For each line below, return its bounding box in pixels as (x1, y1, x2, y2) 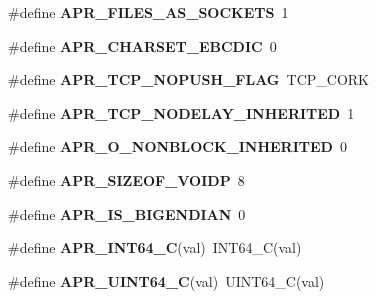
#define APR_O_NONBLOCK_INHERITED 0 (8, 136, 347, 157)
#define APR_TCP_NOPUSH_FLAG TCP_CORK (8, 69, 369, 90)
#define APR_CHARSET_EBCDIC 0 (8, 35, 277, 56)
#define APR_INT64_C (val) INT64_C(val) (8, 237, 302, 258)
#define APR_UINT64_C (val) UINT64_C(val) (8, 270, 325, 291)
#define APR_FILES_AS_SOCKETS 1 (8, 2, 289, 22)
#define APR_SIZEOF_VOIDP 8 (8, 169, 245, 190)
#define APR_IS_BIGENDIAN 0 (8, 203, 246, 224)
